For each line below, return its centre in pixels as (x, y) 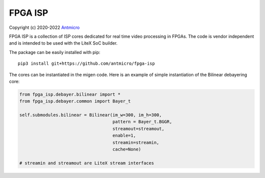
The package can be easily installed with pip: (55, 52)
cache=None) (127, 149)
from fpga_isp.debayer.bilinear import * (70, 94)
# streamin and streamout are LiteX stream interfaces (87, 163)
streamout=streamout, (138, 128)
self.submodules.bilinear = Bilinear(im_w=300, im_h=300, (91, 115)
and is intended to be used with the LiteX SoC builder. (63, 43)
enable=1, (124, 136)
